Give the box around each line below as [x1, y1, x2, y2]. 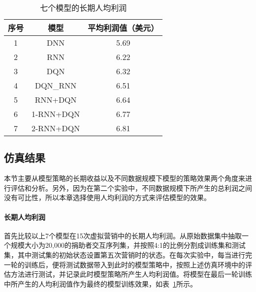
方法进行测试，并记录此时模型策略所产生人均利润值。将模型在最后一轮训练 [10, 269, 252, 279]
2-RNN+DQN [32, 122, 80, 134]
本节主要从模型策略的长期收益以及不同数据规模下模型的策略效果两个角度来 [4, 173, 245, 183]
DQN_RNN [34, 80, 77, 91]
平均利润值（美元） [88, 22, 159, 33]
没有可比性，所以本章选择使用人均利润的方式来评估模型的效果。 [4, 192, 211, 203]
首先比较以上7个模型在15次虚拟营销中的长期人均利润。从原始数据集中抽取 [4, 230, 242, 240]
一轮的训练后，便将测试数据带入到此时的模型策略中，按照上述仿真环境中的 [4, 259, 245, 269]
